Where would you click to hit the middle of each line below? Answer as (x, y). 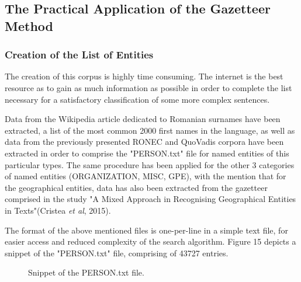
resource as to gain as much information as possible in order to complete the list (148, 87)
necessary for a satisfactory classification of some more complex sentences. (137, 99)
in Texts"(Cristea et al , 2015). (58, 210)
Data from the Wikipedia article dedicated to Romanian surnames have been (143, 119)
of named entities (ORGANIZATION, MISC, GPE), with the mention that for (146, 176)
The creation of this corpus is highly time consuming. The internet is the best (144, 76)
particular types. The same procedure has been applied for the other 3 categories (150, 164)
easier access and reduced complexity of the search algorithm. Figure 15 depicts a (150, 241)
